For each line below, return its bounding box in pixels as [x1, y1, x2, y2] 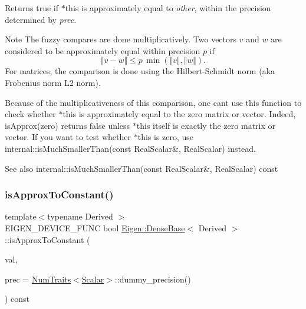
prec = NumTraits [5, 273, 71, 285]
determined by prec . [5, 13, 77, 25]
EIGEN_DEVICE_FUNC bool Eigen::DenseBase [5, 221, 185, 234]
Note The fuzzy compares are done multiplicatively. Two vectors [5, 33, 237, 45]
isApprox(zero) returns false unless [5, 119, 130, 131]
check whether [5, 108, 56, 120]
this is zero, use [137, 131, 194, 143]
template [5, 210, 37, 222]
